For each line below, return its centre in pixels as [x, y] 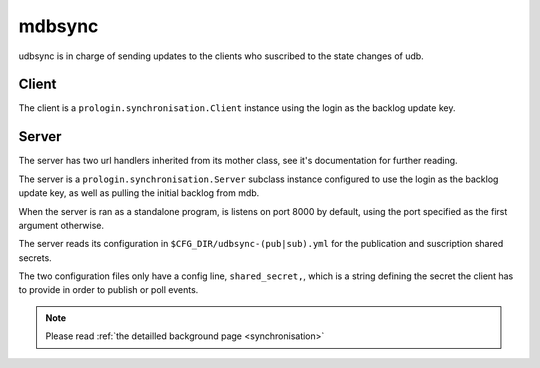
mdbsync [58, 26]
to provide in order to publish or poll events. [108, 290]
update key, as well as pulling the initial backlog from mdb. [139, 193]
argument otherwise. [61, 225]
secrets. [35, 257]
